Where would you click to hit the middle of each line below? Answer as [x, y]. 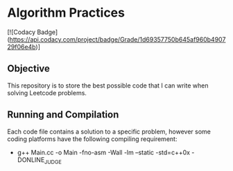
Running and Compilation [63, 115]
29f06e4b [21, 47]
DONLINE [31, 160]
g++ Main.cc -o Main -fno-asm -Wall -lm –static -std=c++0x [104, 152]
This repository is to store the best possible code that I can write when [108, 85]
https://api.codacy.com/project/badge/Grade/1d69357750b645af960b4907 [118, 39]
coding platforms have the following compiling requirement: [92, 139]
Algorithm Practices [66, 13]
